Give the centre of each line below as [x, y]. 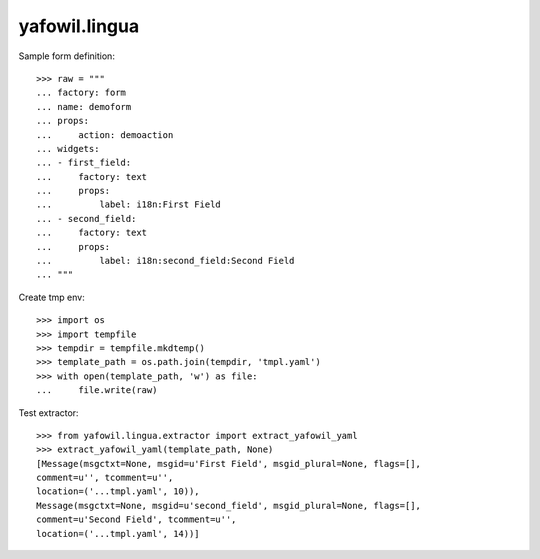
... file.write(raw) [97, 390]
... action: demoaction [105, 134]
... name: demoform [84, 106]
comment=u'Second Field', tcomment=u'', [136, 519]
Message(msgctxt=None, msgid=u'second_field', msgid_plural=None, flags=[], [229, 505]
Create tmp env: [51, 297]
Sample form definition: [66, 56]
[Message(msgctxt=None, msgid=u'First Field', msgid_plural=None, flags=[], [229, 463]
